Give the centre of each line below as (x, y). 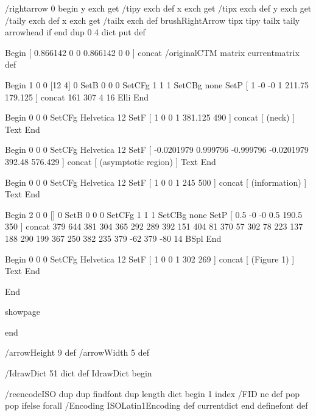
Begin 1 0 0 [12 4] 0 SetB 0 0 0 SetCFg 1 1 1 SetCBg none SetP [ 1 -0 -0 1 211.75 (157, 84)
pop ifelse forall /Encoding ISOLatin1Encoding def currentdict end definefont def (156, 405)
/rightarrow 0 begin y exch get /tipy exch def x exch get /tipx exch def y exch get (158, 8)
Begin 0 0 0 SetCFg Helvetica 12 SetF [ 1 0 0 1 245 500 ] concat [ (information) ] (156, 182)
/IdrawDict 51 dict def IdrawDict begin (79, 373)
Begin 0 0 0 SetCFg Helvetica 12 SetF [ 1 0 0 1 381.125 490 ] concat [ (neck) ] (150, 117)
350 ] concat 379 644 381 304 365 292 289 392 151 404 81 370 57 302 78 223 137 (154, 226)
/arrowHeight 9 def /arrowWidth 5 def (77, 352)
